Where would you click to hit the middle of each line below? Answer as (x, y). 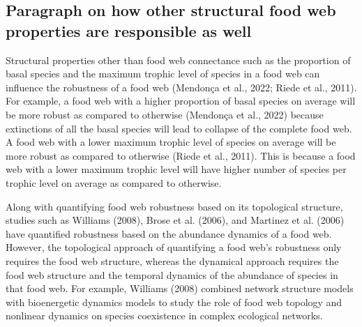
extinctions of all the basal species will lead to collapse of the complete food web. (179, 128)
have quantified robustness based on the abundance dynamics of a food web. (169, 233)
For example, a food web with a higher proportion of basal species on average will (181, 101)
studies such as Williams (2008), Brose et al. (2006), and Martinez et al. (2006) (175, 220)
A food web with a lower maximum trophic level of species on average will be (171, 142)
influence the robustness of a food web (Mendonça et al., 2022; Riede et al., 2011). (181, 87)
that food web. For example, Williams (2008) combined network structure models (180, 288)
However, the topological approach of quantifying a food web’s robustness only (174, 247)
